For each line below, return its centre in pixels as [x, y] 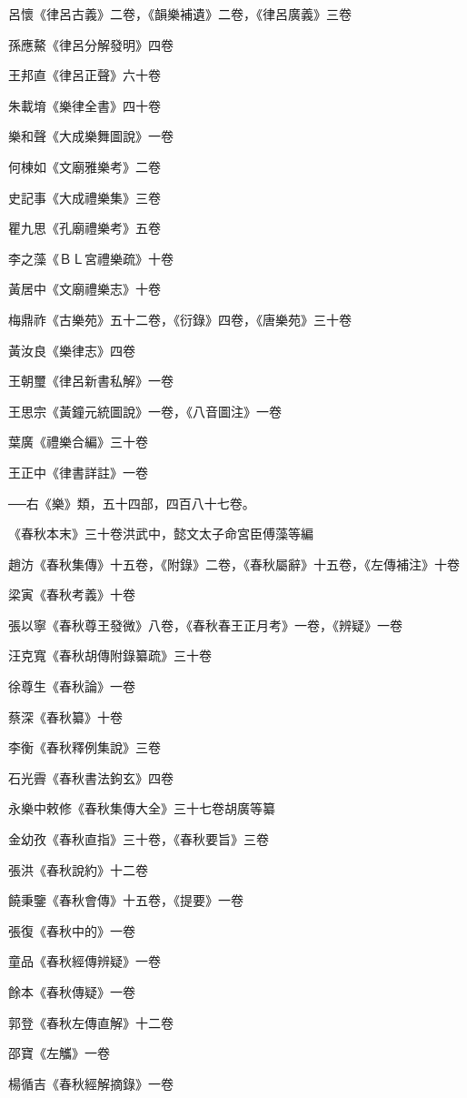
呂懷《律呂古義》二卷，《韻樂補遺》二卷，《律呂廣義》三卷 [180, 14]
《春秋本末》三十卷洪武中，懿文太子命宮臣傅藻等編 [161, 534]
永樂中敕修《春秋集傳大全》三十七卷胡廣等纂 [142, 808]
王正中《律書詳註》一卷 [78, 472]
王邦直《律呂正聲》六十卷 [84, 75]
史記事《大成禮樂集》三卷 [84, 197]
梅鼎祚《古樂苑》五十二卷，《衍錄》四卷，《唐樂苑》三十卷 [180, 319]
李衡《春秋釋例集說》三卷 [84, 747]
